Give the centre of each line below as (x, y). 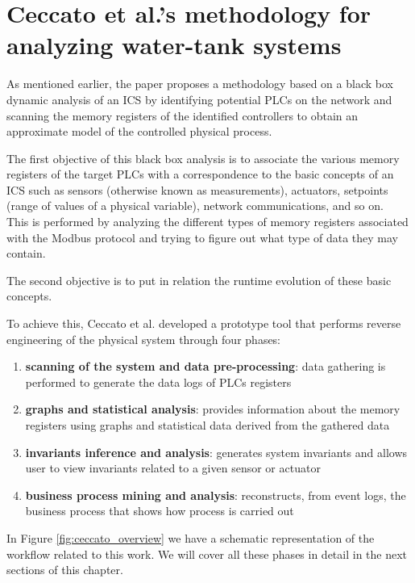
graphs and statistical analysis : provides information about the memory (213, 409)
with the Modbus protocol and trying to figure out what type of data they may (202, 237)
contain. (26, 253)
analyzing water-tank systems (174, 45)
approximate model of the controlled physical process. (139, 131)
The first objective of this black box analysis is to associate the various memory (203, 158)
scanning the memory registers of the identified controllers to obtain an (183, 115)
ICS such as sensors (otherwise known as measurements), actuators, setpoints (197, 189)
